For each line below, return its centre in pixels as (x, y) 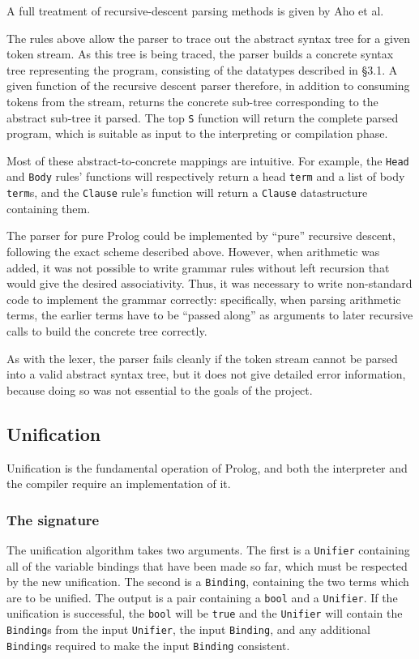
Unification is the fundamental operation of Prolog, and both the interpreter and (207, 467)
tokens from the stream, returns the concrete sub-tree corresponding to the (192, 101)
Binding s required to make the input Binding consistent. (148, 645)
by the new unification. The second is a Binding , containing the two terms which (208, 582)
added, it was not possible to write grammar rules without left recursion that (198, 267)
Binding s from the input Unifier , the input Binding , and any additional (188, 629)
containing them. (49, 208)
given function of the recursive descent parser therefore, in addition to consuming (208, 86)
